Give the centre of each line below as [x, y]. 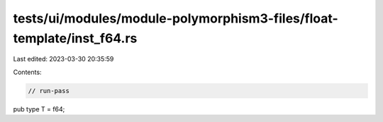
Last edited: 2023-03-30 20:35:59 [63, 59]
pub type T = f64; [39, 109]
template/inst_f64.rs [75, 38]
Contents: [27, 72]
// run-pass [49, 91]
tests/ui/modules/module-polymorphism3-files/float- [176, 18]
